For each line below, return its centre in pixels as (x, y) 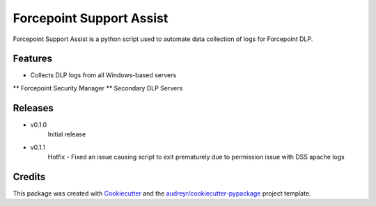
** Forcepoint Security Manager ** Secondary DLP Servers (98, 88)
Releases (33, 108)
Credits (29, 176)
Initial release (67, 134)
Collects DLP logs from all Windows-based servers (103, 75)
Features (32, 59)
